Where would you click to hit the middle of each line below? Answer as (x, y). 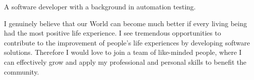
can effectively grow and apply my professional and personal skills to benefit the (125, 61)
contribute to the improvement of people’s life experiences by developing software (127, 42)
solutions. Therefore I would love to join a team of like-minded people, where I (123, 52)
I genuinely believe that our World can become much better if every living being (126, 23)
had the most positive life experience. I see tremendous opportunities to (113, 33)
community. (21, 71)
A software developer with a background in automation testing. (100, 6)
